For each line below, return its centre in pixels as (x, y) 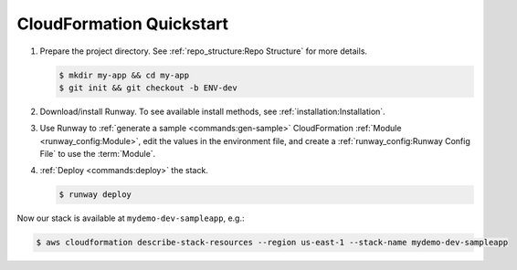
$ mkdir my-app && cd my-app (124, 75)
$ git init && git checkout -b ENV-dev (148, 88)
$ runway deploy (95, 195)
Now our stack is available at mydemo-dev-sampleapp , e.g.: (131, 218)
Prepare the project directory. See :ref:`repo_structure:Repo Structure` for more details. (204, 51)
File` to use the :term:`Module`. (98, 154)
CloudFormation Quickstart (122, 24)
